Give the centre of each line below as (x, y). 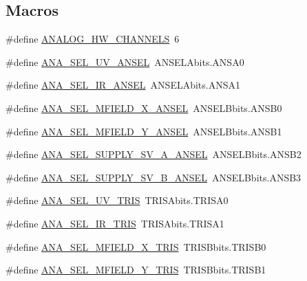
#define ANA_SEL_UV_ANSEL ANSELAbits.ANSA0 (125, 61)
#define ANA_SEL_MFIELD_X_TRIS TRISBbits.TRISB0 (136, 246)
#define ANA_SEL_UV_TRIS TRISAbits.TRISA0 (117, 200)
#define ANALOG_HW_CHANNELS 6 (93, 39)
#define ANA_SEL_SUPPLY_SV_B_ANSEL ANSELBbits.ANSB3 (153, 177)
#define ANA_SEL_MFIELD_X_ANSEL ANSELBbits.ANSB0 (144, 108)
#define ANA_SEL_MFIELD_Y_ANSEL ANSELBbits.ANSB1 (144, 131)
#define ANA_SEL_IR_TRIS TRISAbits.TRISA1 (115, 223)
